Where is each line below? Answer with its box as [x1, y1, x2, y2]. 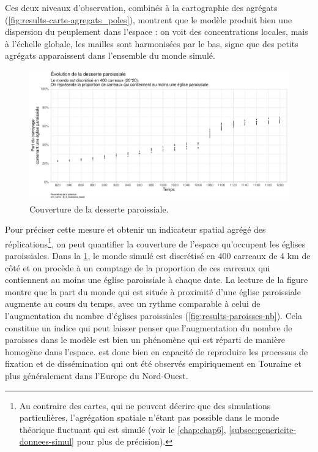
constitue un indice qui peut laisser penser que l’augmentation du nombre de [5, 321, 292, 334]
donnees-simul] [19, 435, 75, 448]
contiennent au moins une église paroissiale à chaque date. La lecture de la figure [5, 273, 308, 286]
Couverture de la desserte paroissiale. [29, 202, 169, 215]
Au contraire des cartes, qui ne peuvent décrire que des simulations [19, 399, 271, 412]
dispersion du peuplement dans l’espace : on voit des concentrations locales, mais [5, 25, 308, 38]
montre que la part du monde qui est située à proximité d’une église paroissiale [5, 285, 301, 298]
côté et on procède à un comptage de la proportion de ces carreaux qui [5, 261, 270, 274]
